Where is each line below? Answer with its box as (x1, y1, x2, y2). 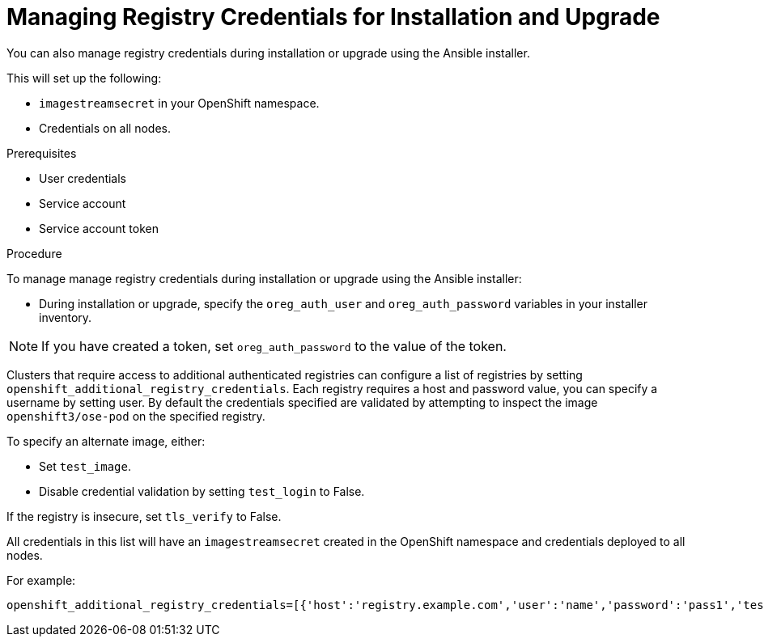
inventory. (39, 310, 92, 324)
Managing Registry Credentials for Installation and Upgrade (6, 3, 660, 31)
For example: (6, 573, 76, 587)
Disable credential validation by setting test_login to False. (39, 484, 365, 498)
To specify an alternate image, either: (6, 434, 206, 448)
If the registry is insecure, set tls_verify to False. (6, 509, 282, 523)
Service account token (39, 221, 159, 235)
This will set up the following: (6, 70, 162, 85)
